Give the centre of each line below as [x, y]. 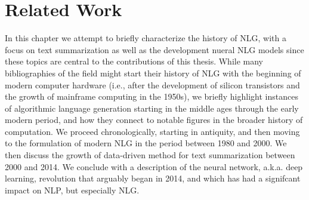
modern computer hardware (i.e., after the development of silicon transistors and [152, 84]
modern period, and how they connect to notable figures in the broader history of [154, 120]
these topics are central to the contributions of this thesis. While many [134, 61]
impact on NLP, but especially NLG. [72, 190]
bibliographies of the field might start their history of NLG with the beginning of [153, 73]
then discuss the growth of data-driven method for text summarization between [150, 155]
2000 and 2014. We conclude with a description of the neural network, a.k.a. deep [154, 166]
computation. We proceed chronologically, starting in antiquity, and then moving [152, 131]
